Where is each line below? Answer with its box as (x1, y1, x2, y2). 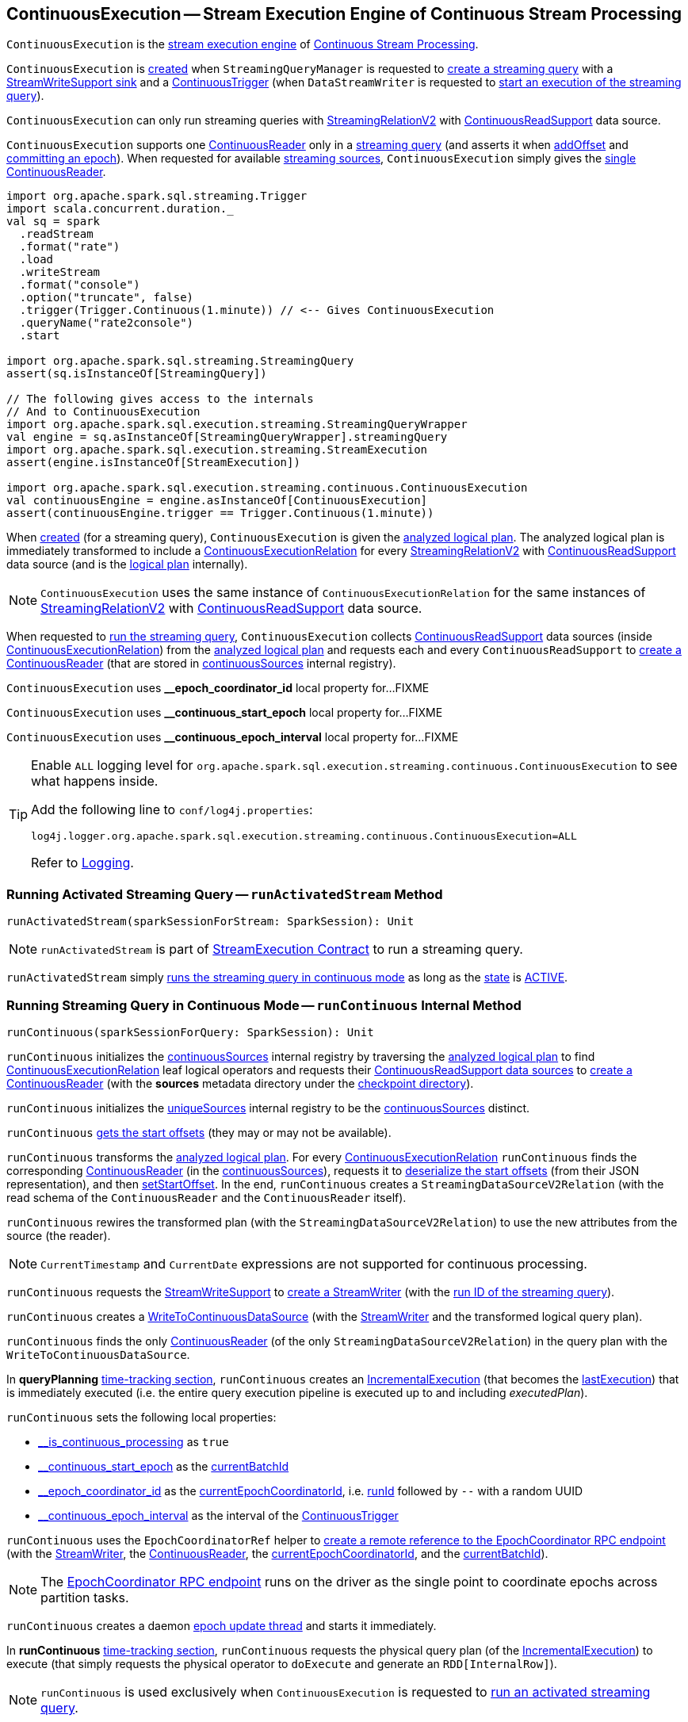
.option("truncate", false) (19, 291, 194, 304)
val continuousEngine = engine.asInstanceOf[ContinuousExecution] (6, 494, 428, 507)
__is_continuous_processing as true (38, 1434, 229, 1448)
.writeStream (19, 266, 101, 279)
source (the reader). (6, 1228, 111, 1242)
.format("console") (19, 278, 140, 292)
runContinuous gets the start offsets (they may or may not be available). (6, 1125, 392, 1139)
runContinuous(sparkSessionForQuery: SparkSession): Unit (6, 1025, 374, 1039)
